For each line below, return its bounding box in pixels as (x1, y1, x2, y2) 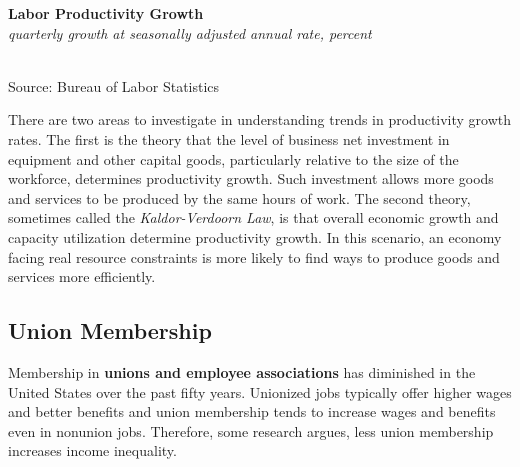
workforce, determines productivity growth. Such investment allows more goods (8, 168, 494, 189)
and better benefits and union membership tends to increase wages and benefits (8, 401, 496, 422)
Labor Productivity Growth (8, 3, 204, 23)
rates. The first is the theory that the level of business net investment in (8, 128, 450, 149)
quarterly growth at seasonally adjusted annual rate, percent (8, 22, 372, 43)
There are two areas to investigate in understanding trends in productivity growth (8, 109, 512, 130)
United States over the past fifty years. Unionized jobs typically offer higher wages (8, 381, 512, 402)
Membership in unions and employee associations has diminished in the (8, 361, 476, 382)
